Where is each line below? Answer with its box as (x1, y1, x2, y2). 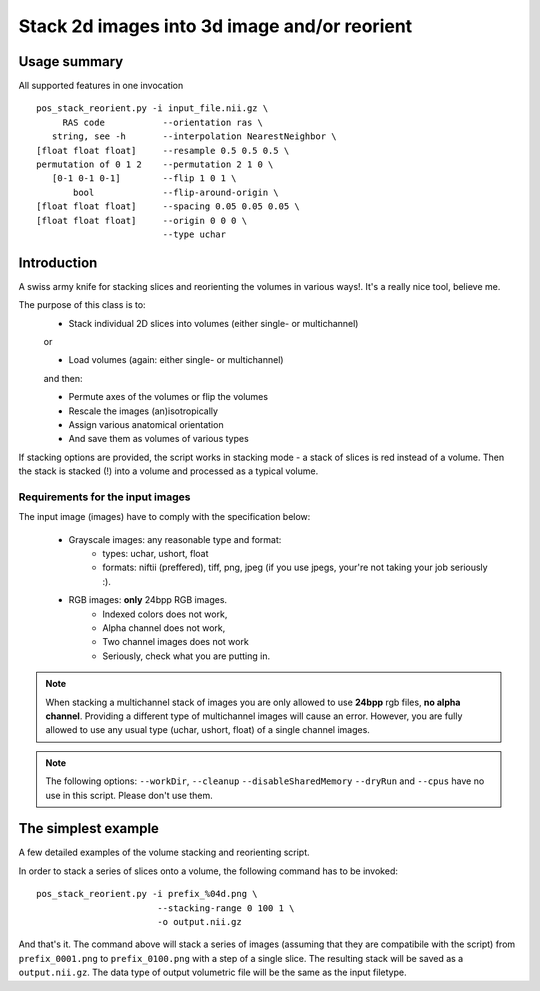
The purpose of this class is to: (18, 299, 146, 311)
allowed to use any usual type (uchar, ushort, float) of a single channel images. (45, 724, 370, 736)
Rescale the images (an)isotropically (68, 405, 219, 417)
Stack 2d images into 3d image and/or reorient (18, 15, 413, 37)
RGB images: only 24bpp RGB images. (68, 594, 228, 606)
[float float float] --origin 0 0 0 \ (36, 215, 248, 226)
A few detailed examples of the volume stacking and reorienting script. (18, 846, 310, 859)
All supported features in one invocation (18, 80, 184, 92)
